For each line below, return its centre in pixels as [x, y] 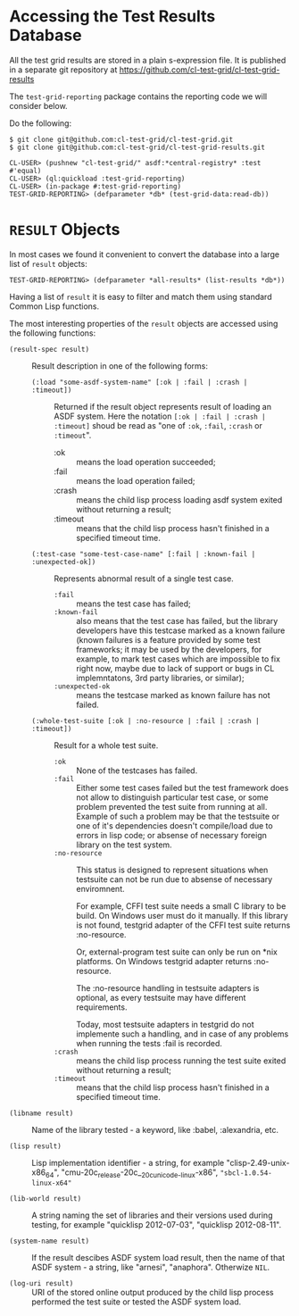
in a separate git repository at [63, 70]
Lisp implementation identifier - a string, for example [128, 1162]
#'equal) [25, 171]
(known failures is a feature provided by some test [168, 639]
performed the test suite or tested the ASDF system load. [137, 1302]
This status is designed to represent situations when [172, 870]
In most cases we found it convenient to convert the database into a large [144, 254]
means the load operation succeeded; [146, 462]
